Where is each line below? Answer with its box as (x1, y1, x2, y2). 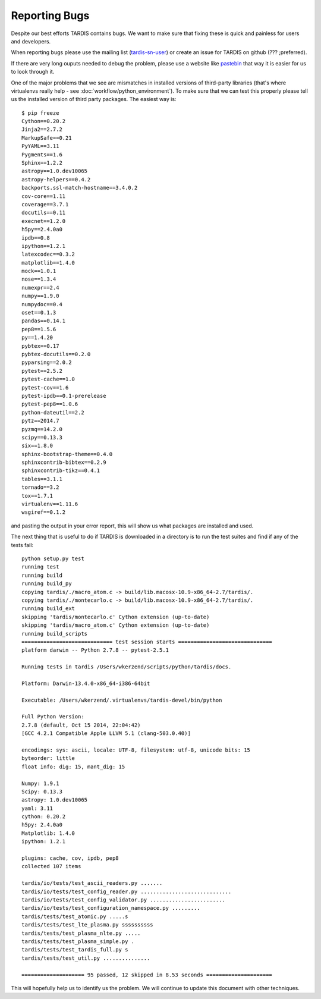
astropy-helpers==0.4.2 (21, 176, 91, 183)
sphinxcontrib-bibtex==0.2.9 (21, 459, 106, 466)
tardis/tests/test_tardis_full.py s (21, 946, 128, 953)
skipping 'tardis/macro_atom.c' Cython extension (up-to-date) (21, 622, 210, 629)
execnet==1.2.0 (21, 218, 66, 224)
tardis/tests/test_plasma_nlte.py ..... (21, 929, 141, 937)
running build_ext (21, 605, 75, 612)
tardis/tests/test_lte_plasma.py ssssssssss (21, 922, 154, 928)
